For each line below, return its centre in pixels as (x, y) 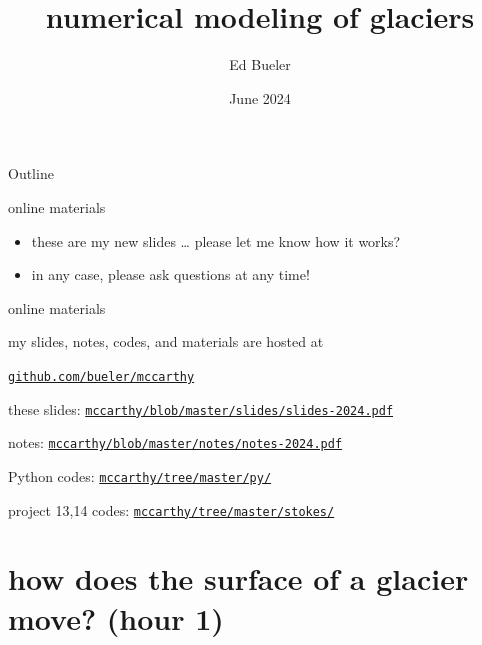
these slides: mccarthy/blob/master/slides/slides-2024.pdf (201, 408)
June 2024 (260, 97)
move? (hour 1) (116, 617)
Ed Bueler (260, 64)
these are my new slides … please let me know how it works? (216, 240)
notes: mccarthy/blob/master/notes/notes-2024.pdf (175, 442)
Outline (31, 173)
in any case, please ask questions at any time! (170, 274)
